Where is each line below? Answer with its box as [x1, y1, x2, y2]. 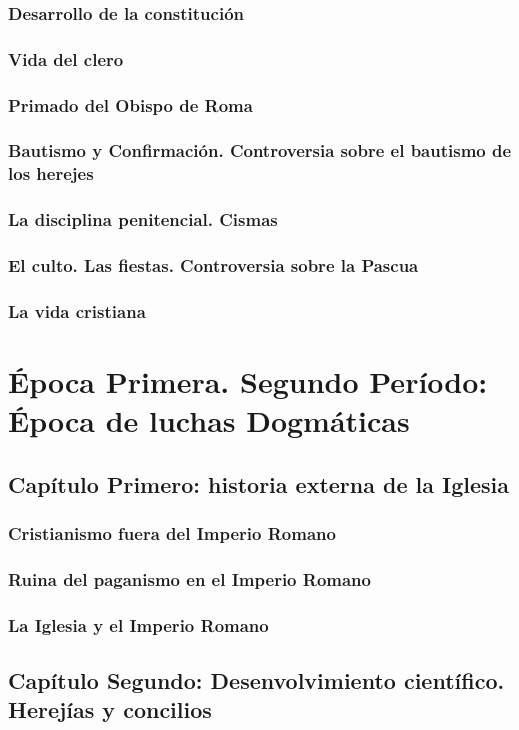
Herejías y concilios [8, 694, 212, 725]
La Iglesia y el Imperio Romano [8, 612, 269, 637]
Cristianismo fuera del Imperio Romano [8, 521, 336, 546]
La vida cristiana [8, 298, 146, 323]
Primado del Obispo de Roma [8, 92, 253, 117]
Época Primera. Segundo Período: [8, 361, 488, 402]
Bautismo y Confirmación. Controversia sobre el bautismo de [8, 138, 512, 163]
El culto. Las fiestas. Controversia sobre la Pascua [8, 253, 419, 278]
